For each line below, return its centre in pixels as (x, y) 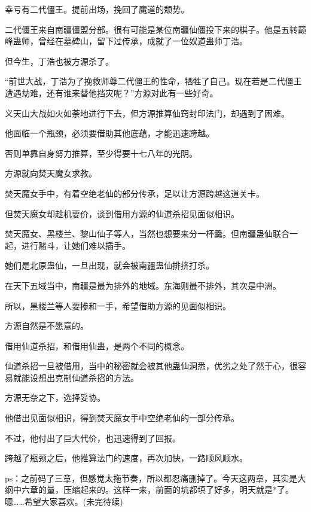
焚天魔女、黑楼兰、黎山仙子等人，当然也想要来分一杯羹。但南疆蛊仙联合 (147, 234)
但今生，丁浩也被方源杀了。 (59, 61)
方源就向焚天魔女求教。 (51, 173)
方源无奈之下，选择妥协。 (55, 397)
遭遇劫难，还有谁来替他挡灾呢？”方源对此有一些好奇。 (112, 92)
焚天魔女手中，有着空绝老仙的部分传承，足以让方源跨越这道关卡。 (135, 193)
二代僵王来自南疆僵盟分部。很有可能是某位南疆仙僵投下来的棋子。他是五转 (151, 29)
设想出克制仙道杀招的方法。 (84, 377)
